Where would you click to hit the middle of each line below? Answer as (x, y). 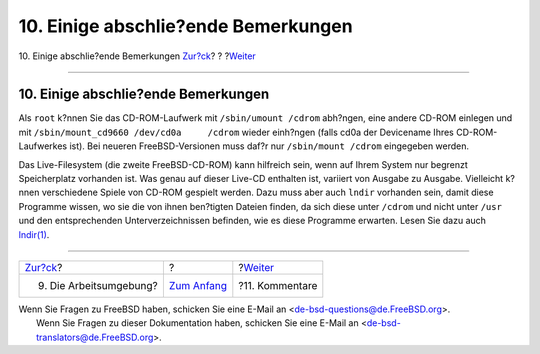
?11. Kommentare (278, 285)
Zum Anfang (198, 285)
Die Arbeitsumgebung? (104, 285)
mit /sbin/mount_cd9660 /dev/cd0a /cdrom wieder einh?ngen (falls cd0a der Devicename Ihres (236, 132)
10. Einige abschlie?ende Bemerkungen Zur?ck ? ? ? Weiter (137, 56)
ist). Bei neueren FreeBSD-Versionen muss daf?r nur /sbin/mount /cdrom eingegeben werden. (269, 146)
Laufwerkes (43, 146)
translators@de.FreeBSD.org (95, 337)
